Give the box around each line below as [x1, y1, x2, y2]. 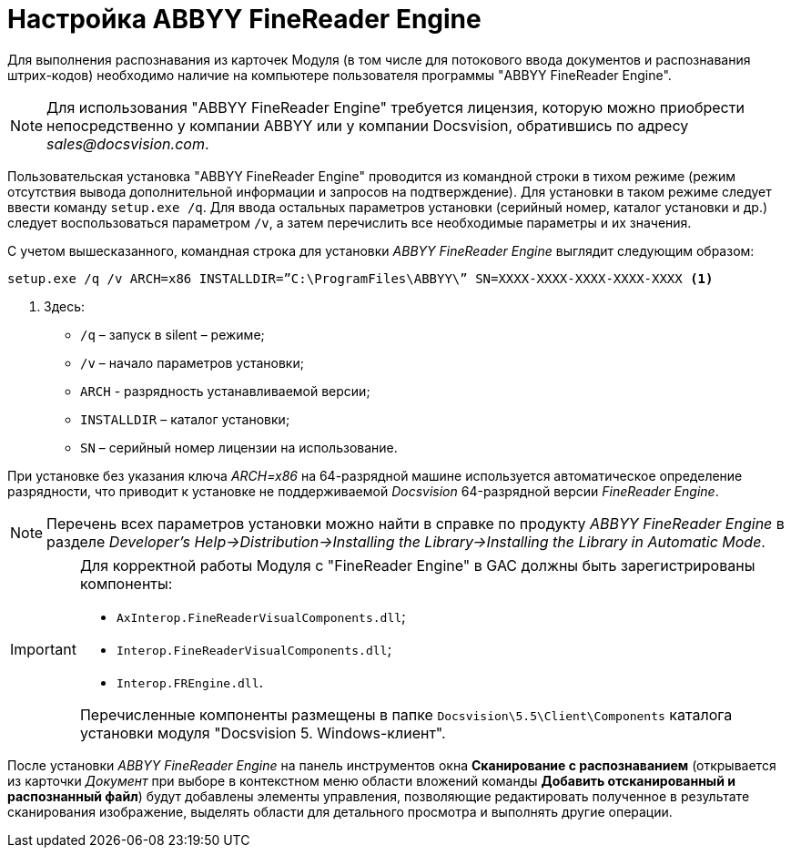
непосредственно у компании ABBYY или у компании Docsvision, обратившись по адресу [46, 116, 689, 135]
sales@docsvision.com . [46, 134, 209, 153]
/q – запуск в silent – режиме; [80, 326, 265, 342]
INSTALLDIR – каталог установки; [80, 411, 290, 427]
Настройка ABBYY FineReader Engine [7, 4, 482, 35]
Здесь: [44, 298, 86, 314]
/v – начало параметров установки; [80, 354, 304, 371]
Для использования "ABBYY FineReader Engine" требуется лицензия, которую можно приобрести [46, 97, 745, 117]
